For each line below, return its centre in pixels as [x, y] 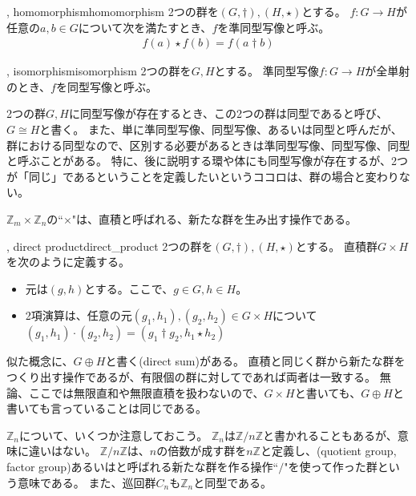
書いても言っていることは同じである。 [107, 408]
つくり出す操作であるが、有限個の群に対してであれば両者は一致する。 [192, 376]
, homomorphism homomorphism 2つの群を [113, 11]
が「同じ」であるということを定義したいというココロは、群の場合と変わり [203, 176]
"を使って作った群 [331, 466]
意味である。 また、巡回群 [87, 482]
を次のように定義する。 [68, 262]
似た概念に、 [40, 361]
